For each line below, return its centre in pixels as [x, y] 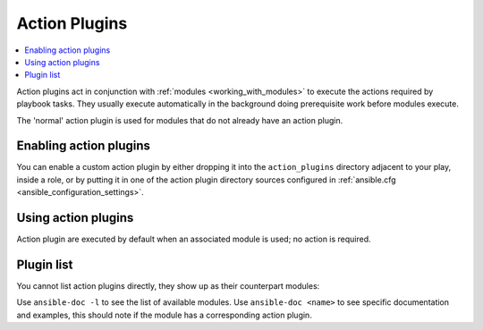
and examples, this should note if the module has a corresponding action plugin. [164, 315]
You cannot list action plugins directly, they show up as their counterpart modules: [168, 286]
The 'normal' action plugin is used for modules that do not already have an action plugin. [180, 120]
